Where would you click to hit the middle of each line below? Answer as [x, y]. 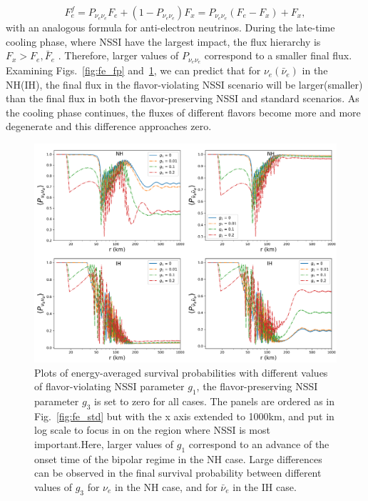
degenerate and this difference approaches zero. [109, 126]
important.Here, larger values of [104, 443]
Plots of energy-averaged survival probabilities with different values [181, 372]
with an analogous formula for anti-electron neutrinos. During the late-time [170, 27]
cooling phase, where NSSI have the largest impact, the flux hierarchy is [163, 41]
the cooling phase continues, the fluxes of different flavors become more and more [183, 112]
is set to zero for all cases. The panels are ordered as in [214, 401]
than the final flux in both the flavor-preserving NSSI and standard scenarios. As [183, 98]
